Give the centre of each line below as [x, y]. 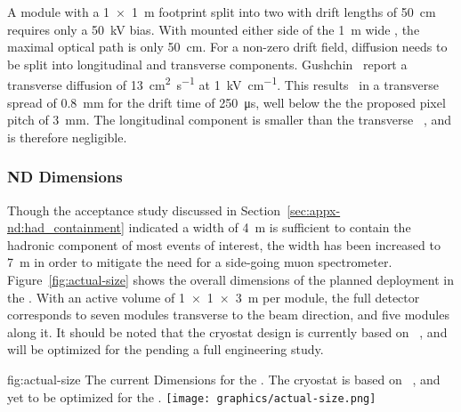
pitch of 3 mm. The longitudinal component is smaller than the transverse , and [229, 120]
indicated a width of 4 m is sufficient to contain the [270, 227]
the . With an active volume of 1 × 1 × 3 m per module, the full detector [214, 297]
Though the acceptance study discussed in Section [144, 210]
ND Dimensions [65, 177]
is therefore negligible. [67, 137]
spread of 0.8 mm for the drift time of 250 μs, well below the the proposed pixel [226, 102]
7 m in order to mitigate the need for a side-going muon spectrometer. [200, 262]
